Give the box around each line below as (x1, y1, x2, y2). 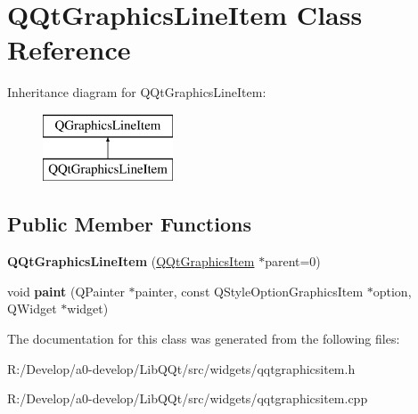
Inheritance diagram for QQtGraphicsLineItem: (7, 83, 266, 101)
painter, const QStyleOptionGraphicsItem (135, 281, 364, 300)
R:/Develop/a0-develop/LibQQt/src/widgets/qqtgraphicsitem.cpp (7, 389, 368, 408)
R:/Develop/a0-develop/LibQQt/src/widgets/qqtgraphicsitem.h (7, 359, 356, 377)
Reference (7, 31, 131, 68)
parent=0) (265, 252, 321, 271)
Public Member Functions (7, 210, 251, 238)
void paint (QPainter (7, 281, 125, 300)
